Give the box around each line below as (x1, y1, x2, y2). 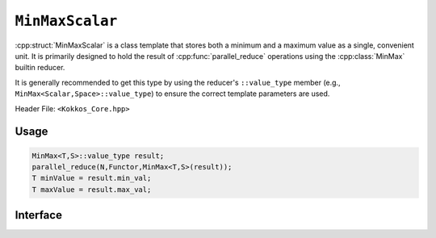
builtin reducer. (15, 63, 65, 73)
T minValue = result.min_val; (31, 173, 152, 183)
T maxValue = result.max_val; (31, 185, 152, 194)
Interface (15, 208, 62, 222)
